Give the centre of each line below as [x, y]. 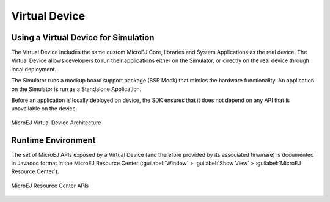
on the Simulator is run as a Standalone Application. [76, 89]
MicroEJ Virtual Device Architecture [56, 123]
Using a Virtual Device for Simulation [83, 38]
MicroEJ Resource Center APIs [50, 186]
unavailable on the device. [44, 109]
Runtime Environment [53, 140]
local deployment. [34, 69]
